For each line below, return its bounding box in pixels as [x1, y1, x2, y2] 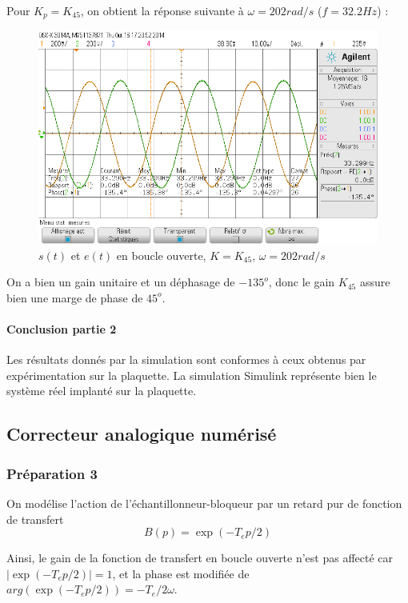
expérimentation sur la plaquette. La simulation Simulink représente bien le [6, 366, 377, 383]
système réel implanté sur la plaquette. [6, 382, 197, 399]
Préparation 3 [6, 463, 98, 483]
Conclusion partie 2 [6, 321, 117, 337]
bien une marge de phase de [6, 289, 143, 305]
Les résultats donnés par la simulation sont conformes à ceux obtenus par [6, 351, 366, 368]
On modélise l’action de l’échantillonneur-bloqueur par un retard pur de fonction [6, 494, 402, 511]
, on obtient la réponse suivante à [80, 2, 244, 18]
